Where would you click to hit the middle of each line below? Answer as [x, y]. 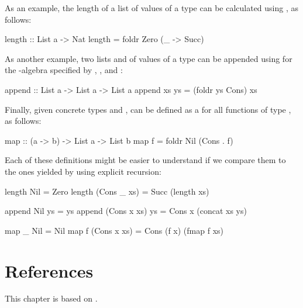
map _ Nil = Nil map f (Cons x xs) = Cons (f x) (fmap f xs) [114, 230]
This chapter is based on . [51, 298]
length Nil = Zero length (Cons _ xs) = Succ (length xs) [107, 191]
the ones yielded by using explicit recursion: [83, 171]
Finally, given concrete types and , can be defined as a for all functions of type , [148, 109]
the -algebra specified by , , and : [64, 70]
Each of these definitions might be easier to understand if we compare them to [145, 160]
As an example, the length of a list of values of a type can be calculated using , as [152, 8]
